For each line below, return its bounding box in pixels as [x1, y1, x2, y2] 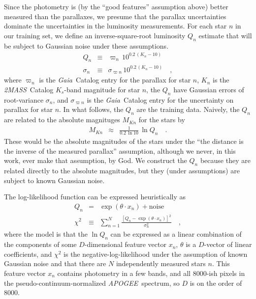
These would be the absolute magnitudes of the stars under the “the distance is [4, 136, 244, 146]
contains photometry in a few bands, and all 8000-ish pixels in [57, 268, 245, 278]
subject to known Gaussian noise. [4, 175, 105, 185]
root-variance [4, 94, 44, 105]
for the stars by [138, 114, 185, 125]
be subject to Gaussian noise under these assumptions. [4, 40, 169, 51]
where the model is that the [4, 229, 88, 239]
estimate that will [198, 30, 252, 40]
